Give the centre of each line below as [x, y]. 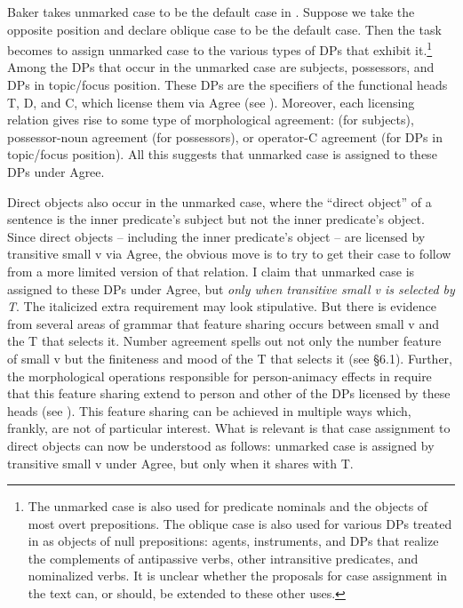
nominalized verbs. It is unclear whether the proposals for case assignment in [238, 576]
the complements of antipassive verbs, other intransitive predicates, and [223, 558]
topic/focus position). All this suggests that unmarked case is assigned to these [222, 154]
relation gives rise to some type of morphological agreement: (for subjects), [211, 120]
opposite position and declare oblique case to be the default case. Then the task [224, 29]
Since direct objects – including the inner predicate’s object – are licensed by [216, 236]
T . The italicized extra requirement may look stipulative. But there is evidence [222, 306]
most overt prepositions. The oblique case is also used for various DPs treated [240, 523]
